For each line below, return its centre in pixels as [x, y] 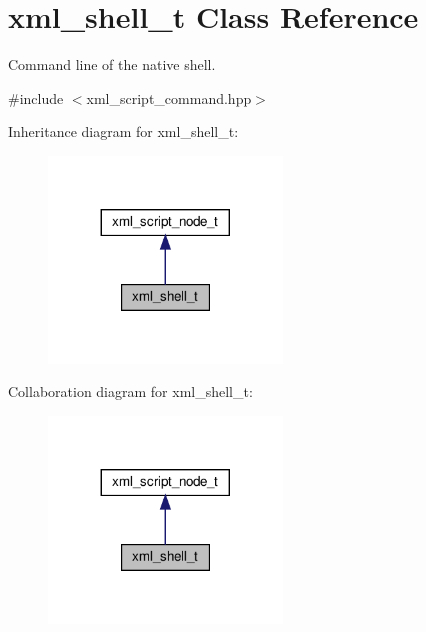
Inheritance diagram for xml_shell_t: [123, 131]
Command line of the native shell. [112, 64]
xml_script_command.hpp [169, 97]
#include [36, 97]
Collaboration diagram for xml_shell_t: [130, 391]
